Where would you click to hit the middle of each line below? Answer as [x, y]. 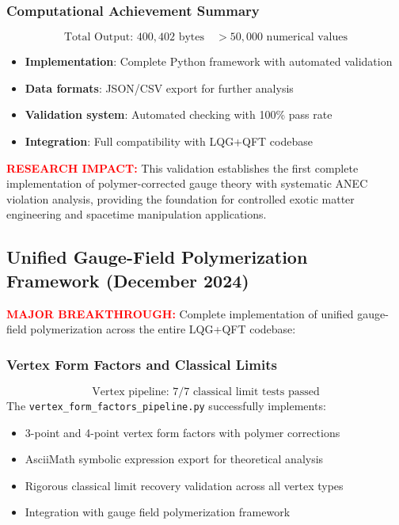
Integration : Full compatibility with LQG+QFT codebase [169, 141]
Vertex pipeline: [131, 392]
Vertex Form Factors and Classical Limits [142, 364]
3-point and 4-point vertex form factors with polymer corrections [182, 432]
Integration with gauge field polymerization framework [158, 512]
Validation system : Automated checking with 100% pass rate [179, 114]
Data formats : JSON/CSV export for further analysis [159, 87]
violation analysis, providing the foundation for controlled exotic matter [180, 198]
